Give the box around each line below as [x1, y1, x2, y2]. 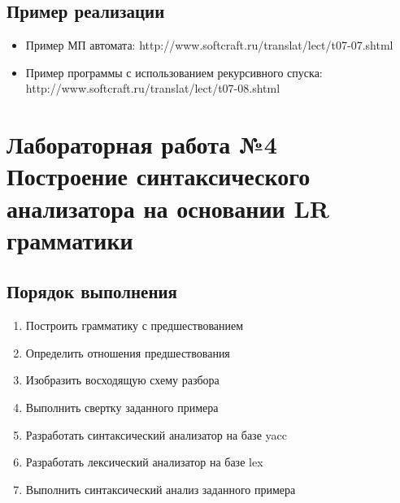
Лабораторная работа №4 [7, 128, 277, 161]
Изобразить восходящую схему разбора [25, 371, 220, 388]
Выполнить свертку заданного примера [25, 398, 219, 415]
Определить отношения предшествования [25, 344, 230, 361]
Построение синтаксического [7, 159, 311, 193]
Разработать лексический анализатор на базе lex [25, 453, 263, 470]
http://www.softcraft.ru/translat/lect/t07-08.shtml [25, 80, 280, 97]
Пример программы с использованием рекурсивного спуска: [25, 63, 323, 80]
